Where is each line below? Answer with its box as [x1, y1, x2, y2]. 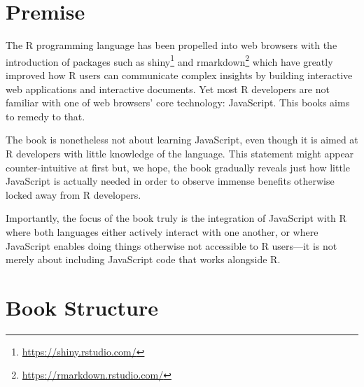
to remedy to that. [6, 108, 85, 123]
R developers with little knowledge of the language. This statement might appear [6, 146, 354, 160]
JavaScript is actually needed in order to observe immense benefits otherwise [6, 174, 335, 188]
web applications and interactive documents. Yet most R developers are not [6, 81, 330, 96]
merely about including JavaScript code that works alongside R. [6, 252, 281, 267]
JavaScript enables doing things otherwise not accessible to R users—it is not [6, 238, 337, 253]
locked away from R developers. [6, 187, 141, 202]
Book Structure [6, 293, 159, 321]
